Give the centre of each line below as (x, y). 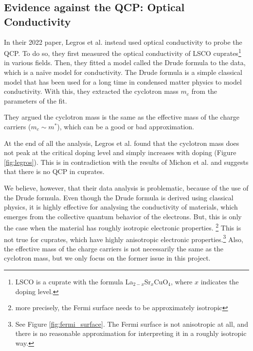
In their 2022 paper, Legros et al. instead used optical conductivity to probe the (123, 42)
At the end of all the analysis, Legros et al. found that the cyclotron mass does (122, 143)
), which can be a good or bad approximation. (126, 126)
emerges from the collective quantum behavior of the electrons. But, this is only (123, 216)
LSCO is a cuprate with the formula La (74, 282)
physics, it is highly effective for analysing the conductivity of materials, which (121, 207)
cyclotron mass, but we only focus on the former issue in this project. (107, 258)
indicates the (220, 282)
